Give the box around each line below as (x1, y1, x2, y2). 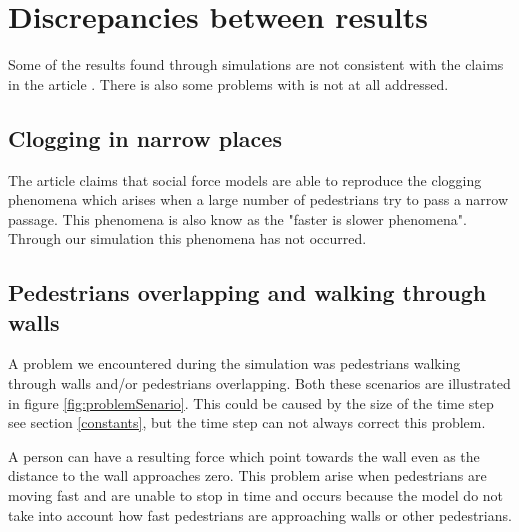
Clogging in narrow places (8, 122, 282, 153)
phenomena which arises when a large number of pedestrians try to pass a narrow (8, 189, 509, 210)
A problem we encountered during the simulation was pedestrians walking (8, 353, 461, 374)
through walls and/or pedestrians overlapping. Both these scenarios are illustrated (8, 373, 511, 394)
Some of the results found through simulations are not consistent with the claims (8, 54, 504, 75)
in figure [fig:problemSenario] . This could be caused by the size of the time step (8, 392, 494, 413)
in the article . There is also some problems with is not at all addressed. (8, 73, 449, 94)
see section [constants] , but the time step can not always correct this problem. (8, 412, 486, 433)
